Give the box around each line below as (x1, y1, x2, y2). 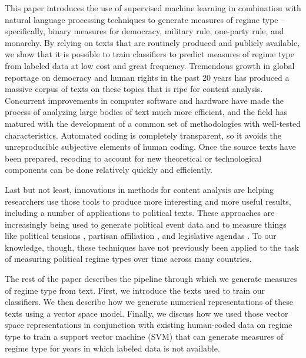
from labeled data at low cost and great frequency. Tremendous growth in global (5, 59, 295, 71)
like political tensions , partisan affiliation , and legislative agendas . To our (5, 229, 277, 242)
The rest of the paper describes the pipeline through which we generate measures (5, 272, 297, 285)
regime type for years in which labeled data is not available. (5, 341, 220, 354)
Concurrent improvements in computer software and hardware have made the (5, 94, 284, 106)
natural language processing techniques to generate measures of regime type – (5, 13, 285, 25)
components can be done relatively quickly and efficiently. (5, 163, 212, 176)
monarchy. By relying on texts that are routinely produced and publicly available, (5, 36, 300, 48)
